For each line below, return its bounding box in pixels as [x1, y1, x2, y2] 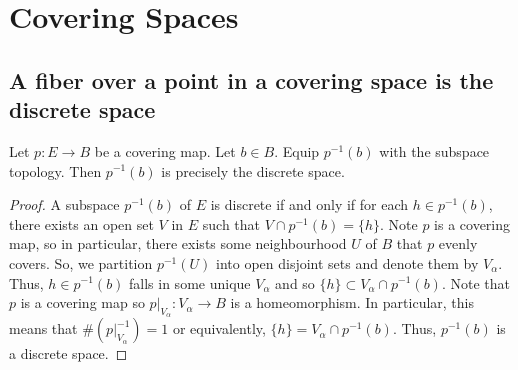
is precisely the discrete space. [161, 160, 345, 181]
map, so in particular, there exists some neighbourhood [9, 233, 347, 254]
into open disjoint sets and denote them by [215, 252, 479, 273]
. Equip [274, 140, 320, 161]
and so [275, 272, 315, 293]
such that [202, 213, 261, 234]
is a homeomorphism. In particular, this [230, 292, 475, 313]
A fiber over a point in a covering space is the [9, 64, 494, 95]
